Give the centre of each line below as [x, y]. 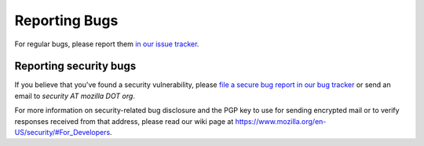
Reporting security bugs [75, 66]
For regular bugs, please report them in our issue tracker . [107, 44]
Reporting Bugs [66, 20]
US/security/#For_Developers [62, 133]
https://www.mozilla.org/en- [281, 121]
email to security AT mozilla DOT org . [75, 96]
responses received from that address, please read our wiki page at [124, 121]
